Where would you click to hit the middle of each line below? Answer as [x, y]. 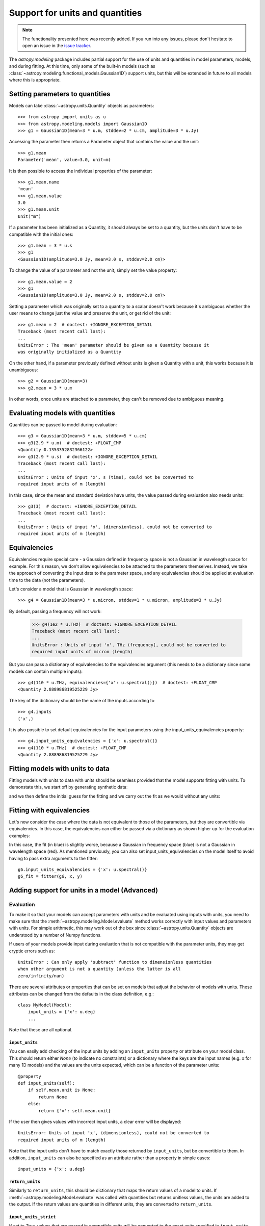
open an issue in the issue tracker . [57, 46]
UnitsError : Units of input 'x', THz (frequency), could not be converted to [129, 645]
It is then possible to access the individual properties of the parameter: [80, 171]
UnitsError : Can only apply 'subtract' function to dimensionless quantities [115, 962]
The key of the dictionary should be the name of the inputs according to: [82, 700]
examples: [20, 836]
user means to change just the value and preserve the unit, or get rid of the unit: [90, 313]
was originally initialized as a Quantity [70, 352]
